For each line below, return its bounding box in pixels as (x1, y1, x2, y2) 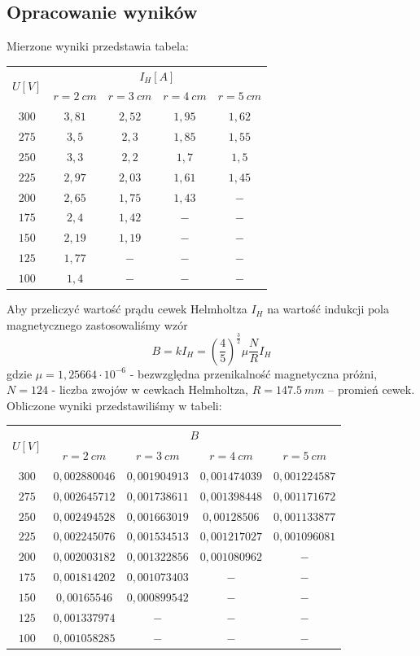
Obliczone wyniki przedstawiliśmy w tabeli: (7, 396, 222, 413)
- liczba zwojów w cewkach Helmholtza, (51, 381, 249, 398)
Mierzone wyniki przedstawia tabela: (7, 37, 189, 55)
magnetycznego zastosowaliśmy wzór (7, 316, 188, 333)
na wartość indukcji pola (267, 300, 390, 317)
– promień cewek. (328, 381, 415, 398)
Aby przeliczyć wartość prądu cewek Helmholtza (7, 300, 247, 317)
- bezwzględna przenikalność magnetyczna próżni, (129, 365, 378, 382)
